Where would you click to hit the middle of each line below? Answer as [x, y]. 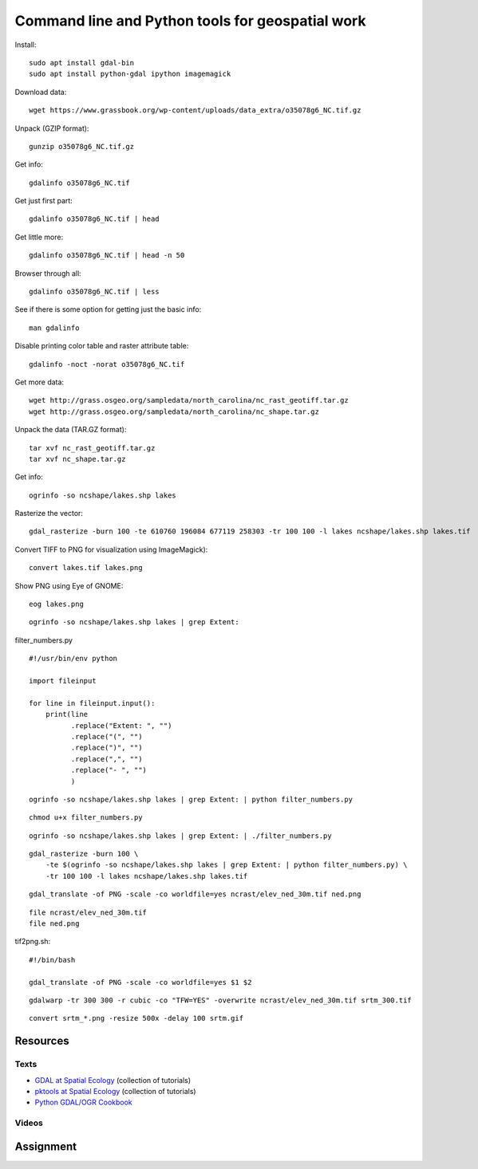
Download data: [41, 92]
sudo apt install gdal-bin [82, 63]
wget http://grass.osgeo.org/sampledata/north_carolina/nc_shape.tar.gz [174, 411]
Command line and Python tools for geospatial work [190, 21]
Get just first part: [44, 201]
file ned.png [54, 924]
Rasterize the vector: [49, 514]
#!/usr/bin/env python [73, 659]
